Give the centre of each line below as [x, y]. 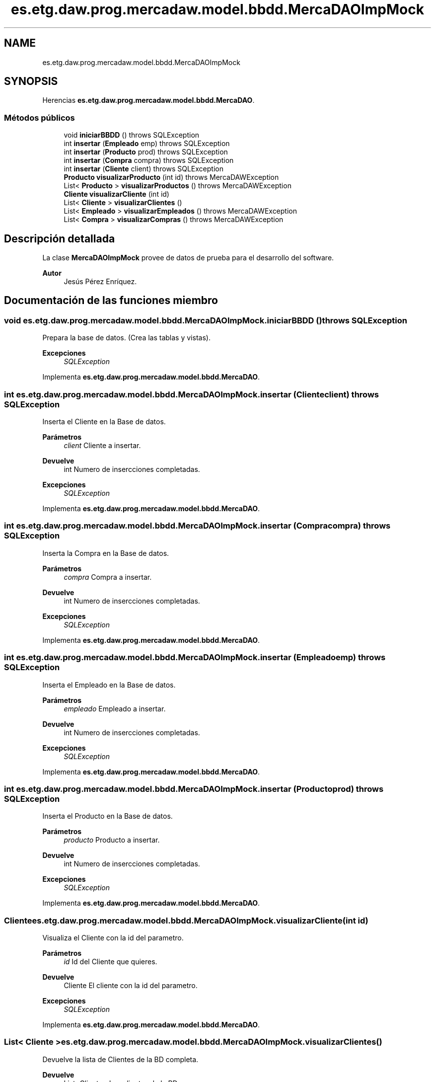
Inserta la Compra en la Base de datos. [106, 553]
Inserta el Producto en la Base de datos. [108, 816]
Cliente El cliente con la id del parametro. [131, 985]
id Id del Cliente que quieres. [110, 962]
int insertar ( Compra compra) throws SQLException [149, 160]
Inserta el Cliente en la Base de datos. [104, 422]
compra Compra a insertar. [108, 577]
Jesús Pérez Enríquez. [100, 282]
